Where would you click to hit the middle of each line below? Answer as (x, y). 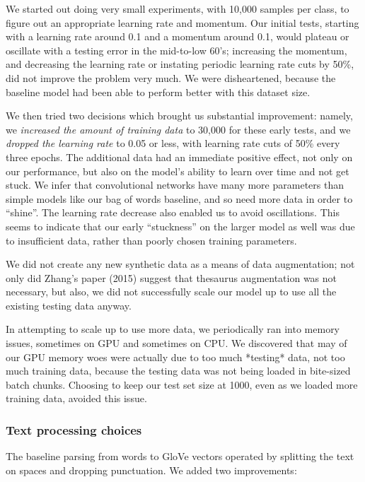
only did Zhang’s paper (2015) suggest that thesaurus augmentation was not (172, 277)
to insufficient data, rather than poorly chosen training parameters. (151, 240)
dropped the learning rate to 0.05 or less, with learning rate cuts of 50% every (173, 143)
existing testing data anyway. (69, 305)
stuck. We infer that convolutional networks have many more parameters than (175, 185)
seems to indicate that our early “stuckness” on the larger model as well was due (180, 226)
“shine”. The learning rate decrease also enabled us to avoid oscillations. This (173, 212)
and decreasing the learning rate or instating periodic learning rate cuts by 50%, (180, 64)
